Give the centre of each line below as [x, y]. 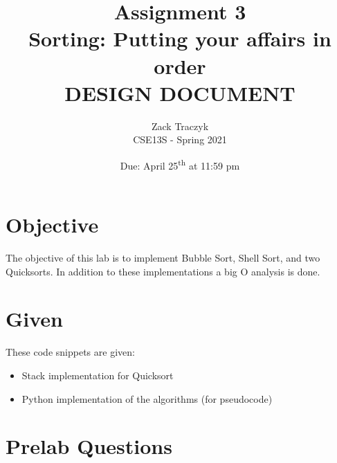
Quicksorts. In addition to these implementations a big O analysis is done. [163, 271]
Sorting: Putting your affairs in [180, 38]
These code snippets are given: [70, 352]
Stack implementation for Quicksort [98, 375]
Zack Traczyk [180, 126]
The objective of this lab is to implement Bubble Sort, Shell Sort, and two [163, 258]
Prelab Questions [89, 446]
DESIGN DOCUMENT [180, 92]
